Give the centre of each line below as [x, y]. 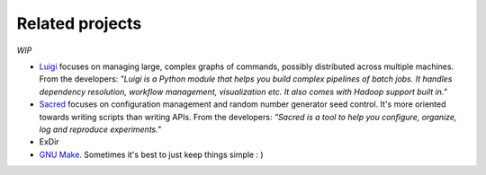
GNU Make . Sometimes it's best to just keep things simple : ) [152, 154]
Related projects [79, 23]
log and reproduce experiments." [100, 129]
